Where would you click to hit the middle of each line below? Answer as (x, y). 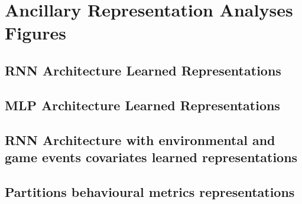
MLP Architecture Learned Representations (142, 105)
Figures (35, 33)
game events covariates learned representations (151, 157)
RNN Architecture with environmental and (140, 139)
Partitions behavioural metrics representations (150, 191)
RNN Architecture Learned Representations (143, 70)
